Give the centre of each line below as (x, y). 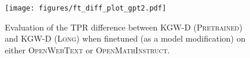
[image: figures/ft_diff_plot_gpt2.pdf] (86, 8)
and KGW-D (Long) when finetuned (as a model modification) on (125, 38)
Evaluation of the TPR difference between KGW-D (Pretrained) (124, 27)
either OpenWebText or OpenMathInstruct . (87, 50)
